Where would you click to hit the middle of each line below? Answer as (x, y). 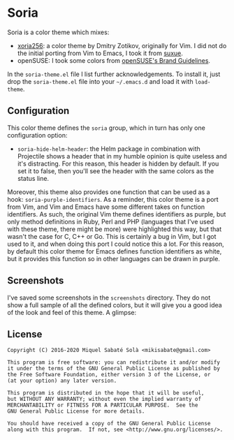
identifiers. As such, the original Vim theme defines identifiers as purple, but (117, 214)
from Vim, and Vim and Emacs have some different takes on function (106, 207)
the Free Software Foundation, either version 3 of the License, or (109, 375)
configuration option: (37, 135)
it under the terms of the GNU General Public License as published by (114, 369)
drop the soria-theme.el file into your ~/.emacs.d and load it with (100, 81)
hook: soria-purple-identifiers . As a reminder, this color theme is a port (113, 199)
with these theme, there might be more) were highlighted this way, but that (115, 229)
